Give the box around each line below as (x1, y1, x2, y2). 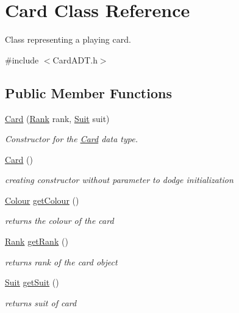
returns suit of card (5, 296, 77, 309)
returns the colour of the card (5, 214, 114, 227)
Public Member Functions (5, 83, 172, 102)
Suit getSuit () (5, 276, 59, 289)
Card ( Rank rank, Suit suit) (5, 112, 110, 124)
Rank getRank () (5, 235, 68, 248)
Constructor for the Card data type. (5, 132, 138, 145)
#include (5, 53, 39, 66)
